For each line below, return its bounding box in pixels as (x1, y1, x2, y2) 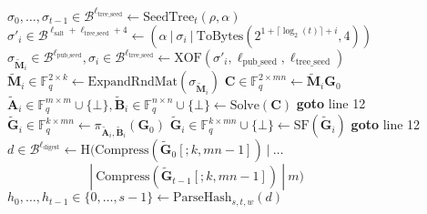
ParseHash (173, 191, 232, 205)
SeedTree (143, 10, 195, 24)
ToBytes (196, 29, 244, 43)
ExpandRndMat (87, 76, 178, 89)
